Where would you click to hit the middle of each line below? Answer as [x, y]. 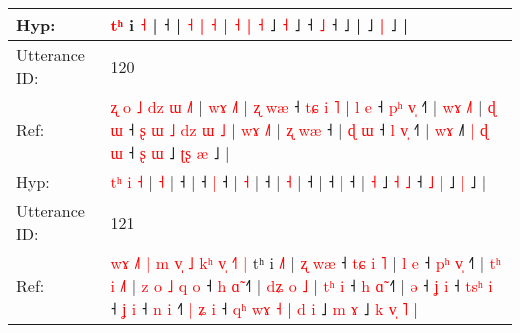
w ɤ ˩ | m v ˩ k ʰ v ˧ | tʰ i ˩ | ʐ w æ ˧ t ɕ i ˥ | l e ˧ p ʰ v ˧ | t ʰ [305, 262]
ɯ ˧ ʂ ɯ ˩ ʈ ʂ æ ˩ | [170, 152]
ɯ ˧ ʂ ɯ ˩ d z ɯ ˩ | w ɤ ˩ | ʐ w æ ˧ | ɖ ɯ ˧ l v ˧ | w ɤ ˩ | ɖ [299, 129]
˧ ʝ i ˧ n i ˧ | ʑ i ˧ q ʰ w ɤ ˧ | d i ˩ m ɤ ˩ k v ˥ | [264, 308]
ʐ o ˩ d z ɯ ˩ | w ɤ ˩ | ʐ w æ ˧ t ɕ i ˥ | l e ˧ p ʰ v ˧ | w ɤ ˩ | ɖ [303, 106]
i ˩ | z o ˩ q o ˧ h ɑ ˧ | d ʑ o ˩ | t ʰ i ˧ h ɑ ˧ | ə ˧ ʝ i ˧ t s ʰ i [301, 285]
